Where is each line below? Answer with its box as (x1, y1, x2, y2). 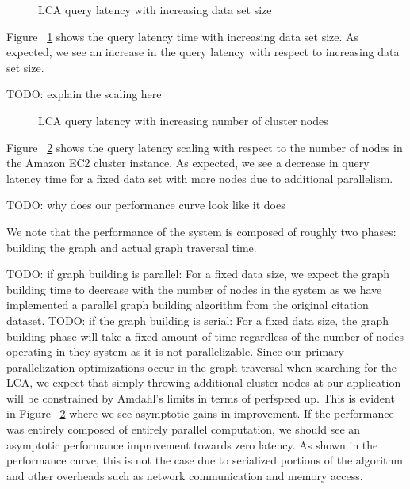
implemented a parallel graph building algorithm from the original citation (6, 296, 369, 313)
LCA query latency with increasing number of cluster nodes (38, 112, 328, 128)
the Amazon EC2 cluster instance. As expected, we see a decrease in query (6, 155, 370, 171)
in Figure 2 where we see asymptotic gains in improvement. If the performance (6, 405, 394, 422)
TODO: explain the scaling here (6, 86, 162, 102)
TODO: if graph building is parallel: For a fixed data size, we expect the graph (6, 266, 389, 282)
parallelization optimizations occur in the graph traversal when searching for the (6, 358, 397, 375)
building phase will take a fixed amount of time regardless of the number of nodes (6, 327, 404, 344)
